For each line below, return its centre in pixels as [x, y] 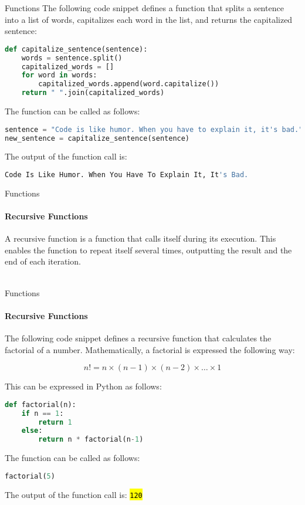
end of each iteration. [43, 261]
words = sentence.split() [72, 58]
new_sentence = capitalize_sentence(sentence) [97, 138]
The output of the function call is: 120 [74, 494]
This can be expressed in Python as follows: [83, 386]
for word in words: [59, 75]
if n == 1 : [43, 413]
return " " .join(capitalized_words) [93, 93]
